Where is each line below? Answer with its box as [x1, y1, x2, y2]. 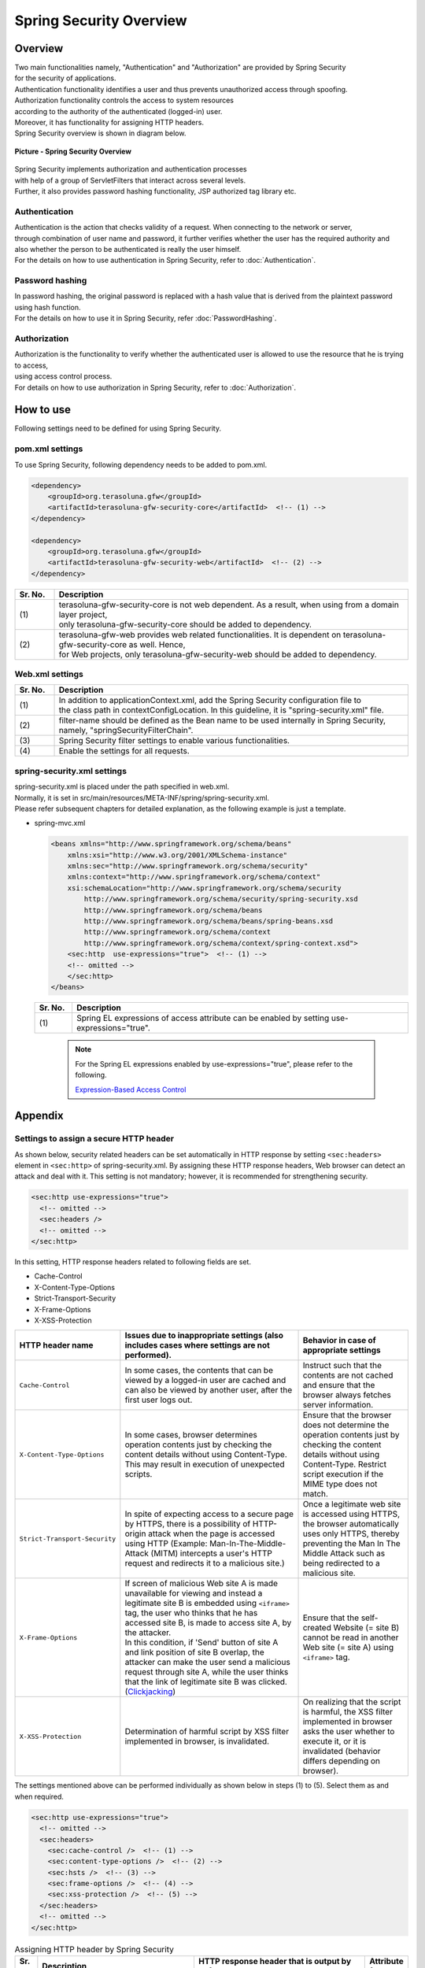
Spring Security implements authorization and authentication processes [14, 165, 247, 174]
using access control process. [14, 372, 113, 381]
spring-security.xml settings [14, 765, 128, 776]
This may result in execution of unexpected [124, 1459, 285, 1470]
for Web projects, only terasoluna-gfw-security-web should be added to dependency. [58, 649, 377, 660]
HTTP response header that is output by [198, 1956, 352, 1966]
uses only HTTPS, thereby [302, 1528, 401, 1539]
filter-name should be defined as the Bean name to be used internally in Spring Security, [58, 715, 386, 726]
